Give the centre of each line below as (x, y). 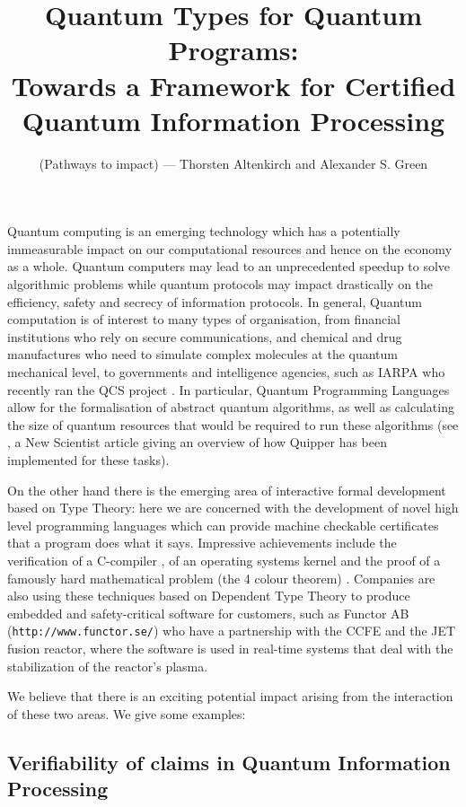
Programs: (233, 50)
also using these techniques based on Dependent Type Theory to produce (209, 596)
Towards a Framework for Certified (233, 85)
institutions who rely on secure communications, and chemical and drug (205, 336)
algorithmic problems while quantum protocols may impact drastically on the (220, 284)
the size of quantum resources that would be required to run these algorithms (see (233, 424)
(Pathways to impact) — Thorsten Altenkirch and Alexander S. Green (233, 163)
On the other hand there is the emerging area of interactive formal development (227, 490)
